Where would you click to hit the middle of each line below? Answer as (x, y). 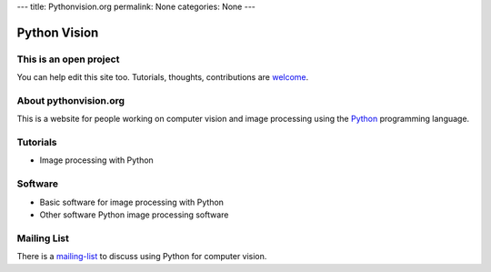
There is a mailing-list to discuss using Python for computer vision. (142, 257)
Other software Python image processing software (134, 215)
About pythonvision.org (71, 100)
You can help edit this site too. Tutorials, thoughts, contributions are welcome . (163, 77)
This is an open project (68, 59)
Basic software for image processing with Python (132, 202)
